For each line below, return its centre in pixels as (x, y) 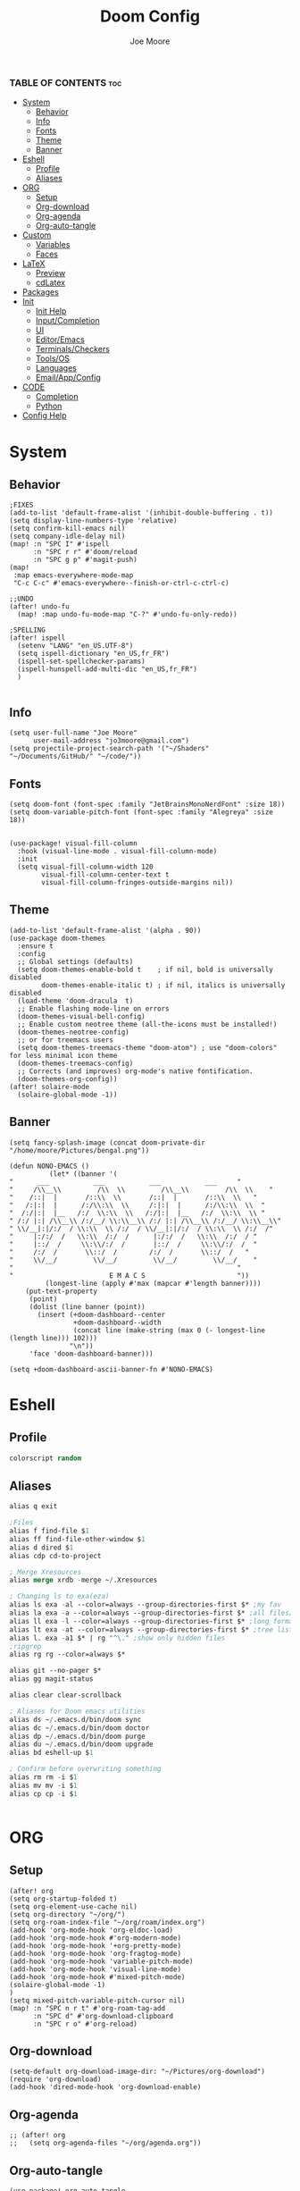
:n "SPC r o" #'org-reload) (85, 2024)
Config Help (44, 416)
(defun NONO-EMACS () (50, 1166)
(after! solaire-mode (50, 1087)
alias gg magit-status (51, 1679)
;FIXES (21, 505)
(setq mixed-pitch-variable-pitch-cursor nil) (97, 2000)
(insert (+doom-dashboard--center (101, 1314)
